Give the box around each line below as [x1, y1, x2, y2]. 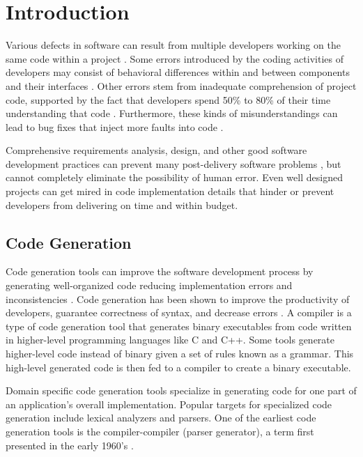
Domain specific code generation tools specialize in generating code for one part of [6, 383, 357, 398]
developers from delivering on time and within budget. [6, 197, 238, 212]
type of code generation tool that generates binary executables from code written [6, 318, 352, 333]
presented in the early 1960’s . [6, 437, 134, 452]
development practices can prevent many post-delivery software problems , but [6, 156, 341, 171]
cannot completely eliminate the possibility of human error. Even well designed [6, 170, 343, 185]
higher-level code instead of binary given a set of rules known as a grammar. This [6, 346, 354, 361]
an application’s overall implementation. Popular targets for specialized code [6, 396, 332, 411]
